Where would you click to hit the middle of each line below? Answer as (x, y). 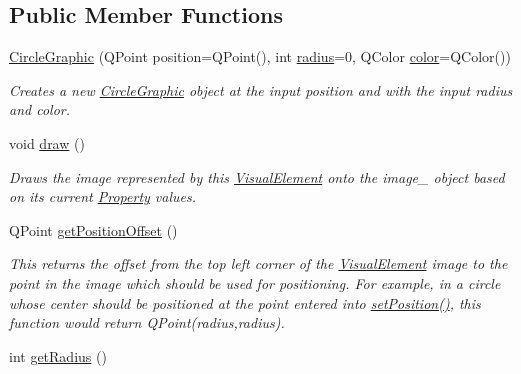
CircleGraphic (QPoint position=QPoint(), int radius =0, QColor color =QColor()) (260, 56)
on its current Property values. (103, 196)
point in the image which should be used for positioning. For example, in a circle (255, 282)
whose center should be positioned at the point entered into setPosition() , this (245, 302)
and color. (40, 109)
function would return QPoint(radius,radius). (147, 322)
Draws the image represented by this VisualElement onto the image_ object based (257, 176)
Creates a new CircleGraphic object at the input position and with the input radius (261, 89)
